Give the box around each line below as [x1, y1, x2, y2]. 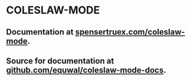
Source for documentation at [6, 56, 114, 66]
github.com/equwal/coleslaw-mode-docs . [6, 65, 166, 75]
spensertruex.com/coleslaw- [75, 27, 186, 37]
